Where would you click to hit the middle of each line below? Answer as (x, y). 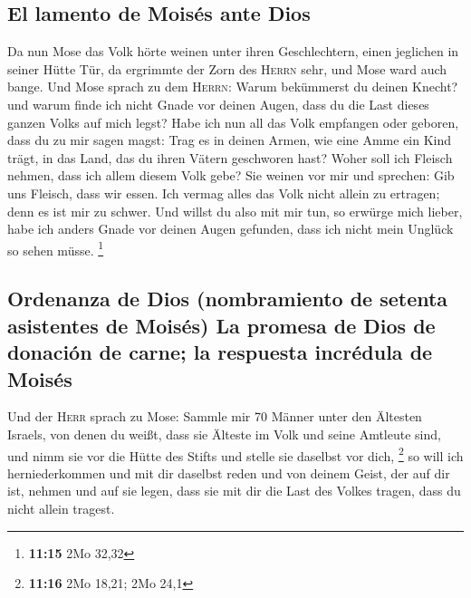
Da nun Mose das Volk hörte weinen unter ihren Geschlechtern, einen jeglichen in (233, 51)
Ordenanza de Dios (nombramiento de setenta (228, 299)
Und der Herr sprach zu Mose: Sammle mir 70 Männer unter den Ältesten (215, 416)
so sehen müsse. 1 (56, 248)
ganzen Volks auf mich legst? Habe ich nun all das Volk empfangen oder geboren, (233, 122)
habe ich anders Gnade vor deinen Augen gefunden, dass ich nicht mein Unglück (231, 229)
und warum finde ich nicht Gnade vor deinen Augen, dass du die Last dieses (218, 104)
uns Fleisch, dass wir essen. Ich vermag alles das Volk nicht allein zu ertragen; (224, 193)
